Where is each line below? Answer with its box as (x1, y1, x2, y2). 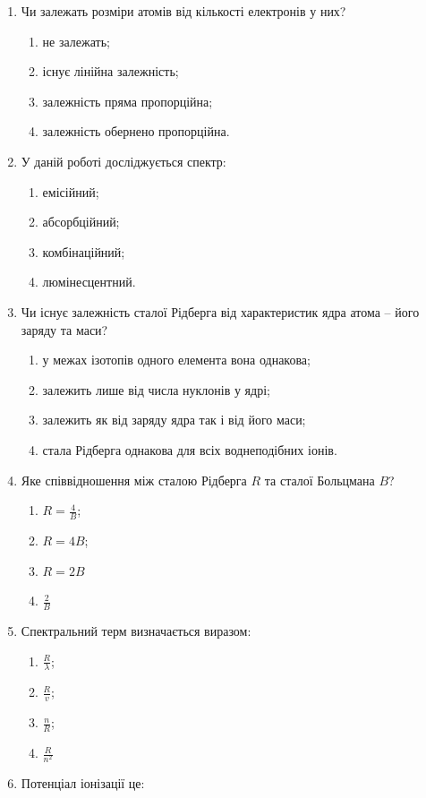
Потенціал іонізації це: (21, 774, 145, 793)
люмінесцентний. (42, 272, 136, 291)
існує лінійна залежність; (42, 62, 179, 81)
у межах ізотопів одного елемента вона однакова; (42, 350, 311, 369)
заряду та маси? (21, 320, 108, 339)
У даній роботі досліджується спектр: (21, 151, 226, 170)
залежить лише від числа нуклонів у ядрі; (42, 380, 270, 399)
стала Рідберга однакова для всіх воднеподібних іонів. (42, 440, 337, 459)
